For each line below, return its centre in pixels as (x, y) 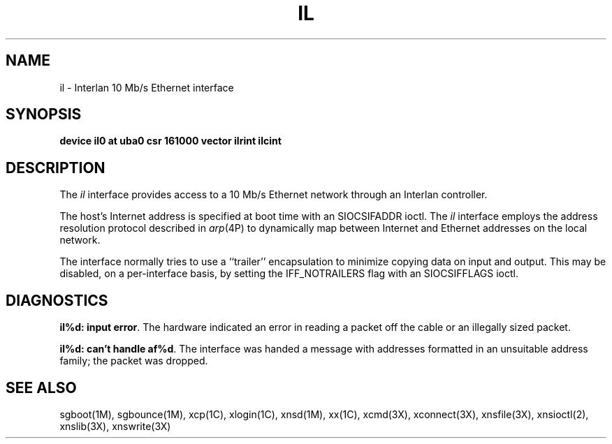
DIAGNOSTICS (57, 300)
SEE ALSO (41, 387)
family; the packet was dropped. (134, 361)
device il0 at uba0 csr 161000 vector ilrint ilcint (170, 141)
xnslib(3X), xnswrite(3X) (115, 426)
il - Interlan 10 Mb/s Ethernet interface (147, 87)
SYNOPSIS (44, 114)
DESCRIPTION (56, 168)
